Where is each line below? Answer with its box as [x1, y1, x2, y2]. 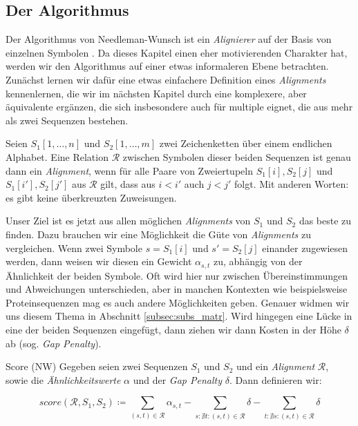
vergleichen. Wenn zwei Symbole [6, 240, 142, 255]
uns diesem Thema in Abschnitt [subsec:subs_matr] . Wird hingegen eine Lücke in [6, 309, 352, 323]
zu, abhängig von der [214, 254, 303, 269]
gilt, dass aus [100, 177, 156, 191]
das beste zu [299, 213, 352, 228]
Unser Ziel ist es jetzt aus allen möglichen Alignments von [6, 213, 251, 228]
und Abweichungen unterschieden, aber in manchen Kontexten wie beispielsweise [6, 282, 348, 296]
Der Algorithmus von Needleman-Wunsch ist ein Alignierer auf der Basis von [6, 32, 332, 46]
